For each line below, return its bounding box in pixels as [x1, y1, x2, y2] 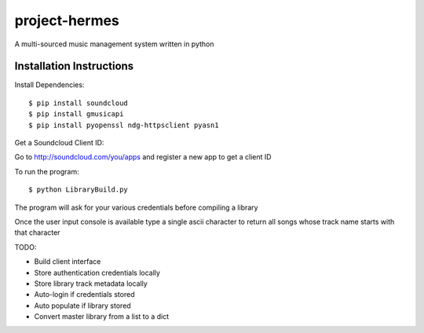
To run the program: [14, 166, 80, 176]
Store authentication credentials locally [34, 268, 161, 277]
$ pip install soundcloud [28, 98, 129, 108]
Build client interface [34, 257, 101, 266]
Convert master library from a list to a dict [34, 312, 169, 321]
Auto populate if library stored [34, 301, 131, 310]
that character [14, 228, 60, 237]
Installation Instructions [14, 60, 134, 73]
